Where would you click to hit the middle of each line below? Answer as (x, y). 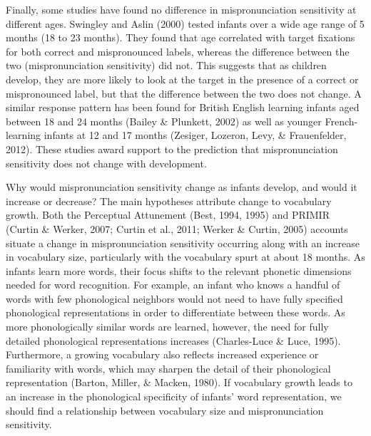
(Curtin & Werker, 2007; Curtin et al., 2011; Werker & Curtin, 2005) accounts (177, 228)
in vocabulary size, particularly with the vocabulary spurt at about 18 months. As (185, 257)
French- (341, 121)
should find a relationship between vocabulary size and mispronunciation (165, 410)
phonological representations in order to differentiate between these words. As (176, 312)
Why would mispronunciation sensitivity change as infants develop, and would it (182, 187)
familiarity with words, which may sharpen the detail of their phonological (168, 368)
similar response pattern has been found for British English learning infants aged (183, 107)
